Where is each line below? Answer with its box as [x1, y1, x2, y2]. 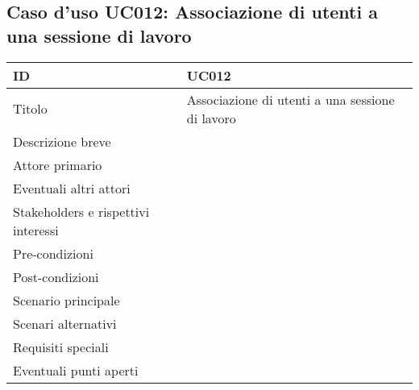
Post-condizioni [13, 267, 99, 286]
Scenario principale [13, 290, 120, 309]
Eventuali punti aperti [13, 360, 139, 380]
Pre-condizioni [13, 243, 93, 263]
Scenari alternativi [13, 313, 117, 333]
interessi [13, 220, 59, 239]
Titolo [13, 99, 48, 118]
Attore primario [13, 155, 102, 174]
